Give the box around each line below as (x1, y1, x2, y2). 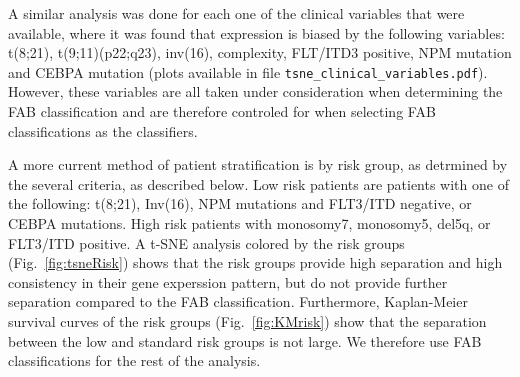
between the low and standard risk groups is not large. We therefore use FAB (8, 330, 482, 351)
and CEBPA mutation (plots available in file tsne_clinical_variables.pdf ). (8, 61, 488, 82)
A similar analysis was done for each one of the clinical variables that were (8, 3, 465, 23)
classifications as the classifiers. (8, 120, 198, 141)
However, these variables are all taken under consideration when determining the (8, 81, 503, 102)
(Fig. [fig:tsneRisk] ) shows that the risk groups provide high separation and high (8, 252, 503, 273)
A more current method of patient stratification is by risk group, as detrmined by (8, 154, 508, 175)
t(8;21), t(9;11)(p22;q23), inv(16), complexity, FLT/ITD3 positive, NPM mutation (8, 42, 512, 63)
